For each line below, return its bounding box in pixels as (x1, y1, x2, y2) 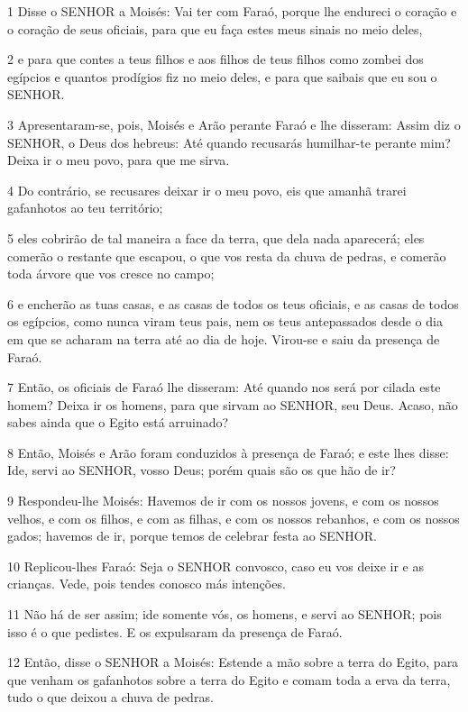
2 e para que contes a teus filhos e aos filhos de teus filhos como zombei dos (7, 50, 424, 68)
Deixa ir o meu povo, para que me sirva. (7, 151, 230, 169)
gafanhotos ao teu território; (7, 198, 163, 217)
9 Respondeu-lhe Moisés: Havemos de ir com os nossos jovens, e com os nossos (7, 491, 439, 510)
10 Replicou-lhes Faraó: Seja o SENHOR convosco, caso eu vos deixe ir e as (7, 556, 425, 575)
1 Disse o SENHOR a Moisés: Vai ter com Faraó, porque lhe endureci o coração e (7, 2, 457, 20)
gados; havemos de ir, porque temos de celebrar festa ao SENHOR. (7, 526, 377, 545)
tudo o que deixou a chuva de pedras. (7, 688, 214, 707)
